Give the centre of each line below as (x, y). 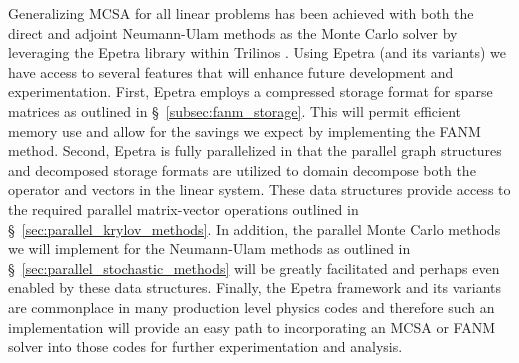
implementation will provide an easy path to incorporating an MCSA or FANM (251, 326)
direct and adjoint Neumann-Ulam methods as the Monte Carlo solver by (233, 32)
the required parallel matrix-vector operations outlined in (183, 208)
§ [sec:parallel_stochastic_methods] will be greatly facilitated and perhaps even (254, 267)
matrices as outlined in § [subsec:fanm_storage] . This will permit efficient (235, 110)
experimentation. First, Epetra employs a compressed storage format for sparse (250, 91)
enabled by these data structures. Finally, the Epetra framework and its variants (254, 287)
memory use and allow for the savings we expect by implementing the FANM (244, 130)
